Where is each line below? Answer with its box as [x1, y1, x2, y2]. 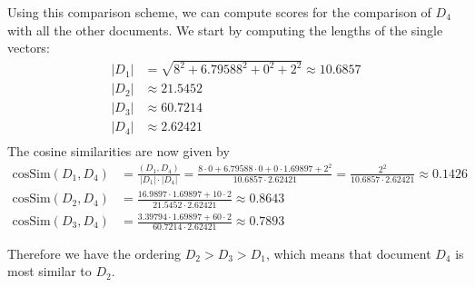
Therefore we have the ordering [7, 243, 182, 262]
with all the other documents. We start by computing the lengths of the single [7, 20, 443, 39]
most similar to [7, 262, 92, 281]
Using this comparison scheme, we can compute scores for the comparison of [7, 3, 431, 21]
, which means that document [265, 243, 431, 262]
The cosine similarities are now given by [7, 142, 230, 161]
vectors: [7, 38, 50, 57]
